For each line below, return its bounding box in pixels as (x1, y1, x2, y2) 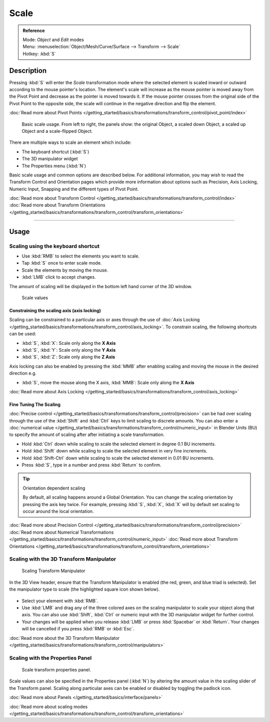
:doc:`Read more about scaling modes (9, 703, 88, 709)
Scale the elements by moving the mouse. (21, 267, 108, 273)
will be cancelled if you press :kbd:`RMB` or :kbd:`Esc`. (21, 626, 134, 632)
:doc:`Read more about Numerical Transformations (9, 529, 114, 535)
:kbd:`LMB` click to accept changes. (21, 274, 96, 280)
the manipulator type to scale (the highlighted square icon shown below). (9, 586, 160, 592)
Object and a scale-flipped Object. (21, 128, 93, 134)
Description (9, 66, 47, 75)
